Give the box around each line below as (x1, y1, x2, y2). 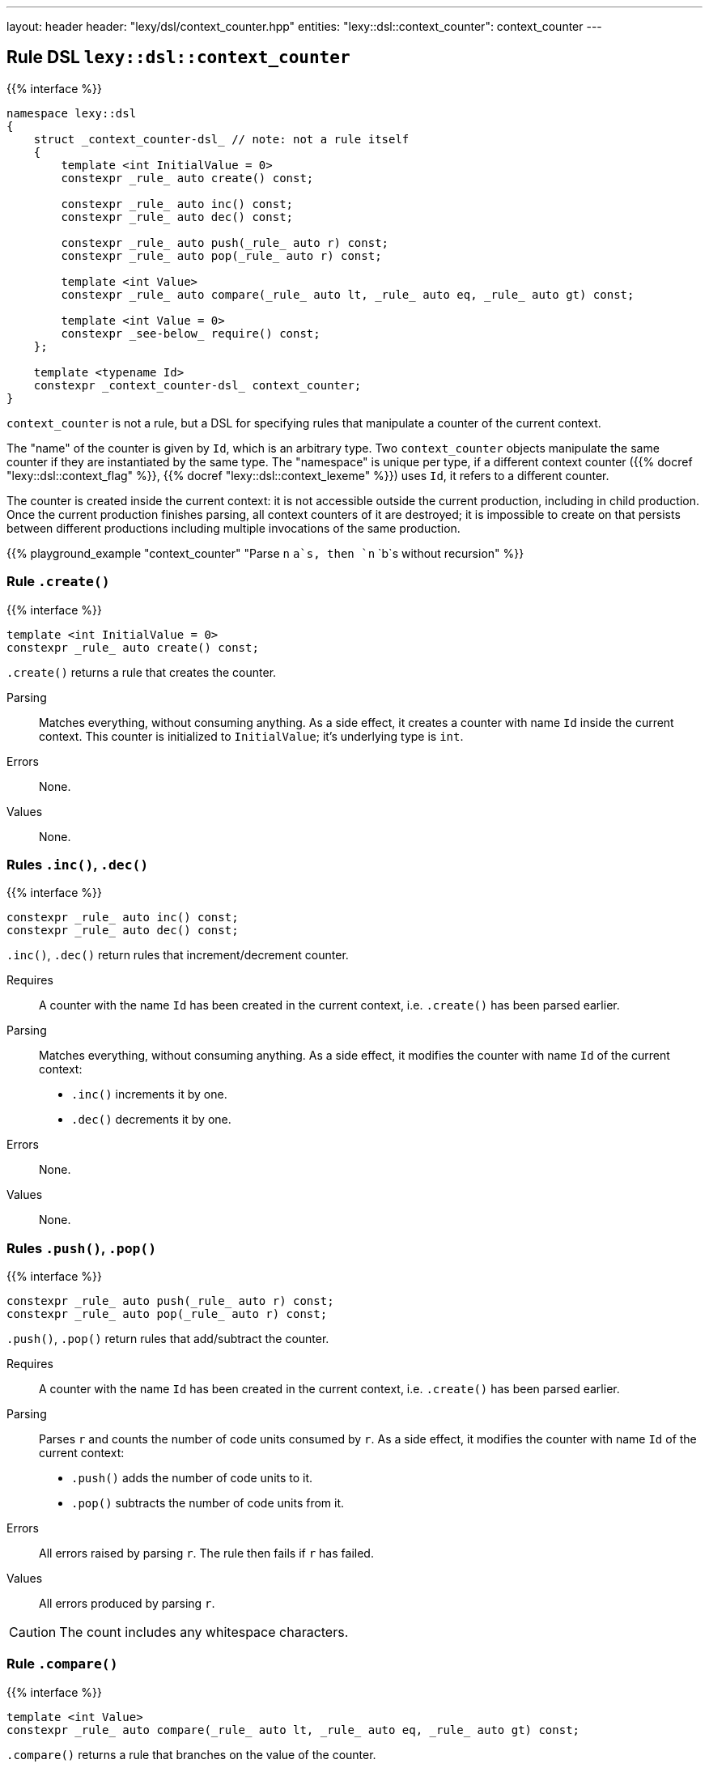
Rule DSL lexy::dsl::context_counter (6, 47, 350, 68)
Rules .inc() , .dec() (6, 856, 149, 873)
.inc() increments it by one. (71, 1087, 227, 1102)
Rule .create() (6, 573, 110, 590)
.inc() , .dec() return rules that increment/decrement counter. (6, 948, 349, 963)
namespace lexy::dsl (6, 106, 137, 120)
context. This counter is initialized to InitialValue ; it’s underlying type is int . (39, 729, 464, 743)
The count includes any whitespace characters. (59, 1624, 349, 1641)
